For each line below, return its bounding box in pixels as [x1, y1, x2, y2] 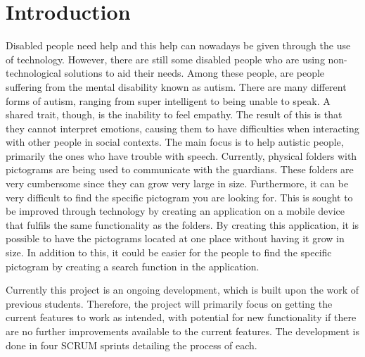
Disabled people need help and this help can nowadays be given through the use [6, 38, 351, 53]
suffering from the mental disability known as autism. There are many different [6, 79, 347, 94]
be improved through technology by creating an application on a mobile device [6, 203, 345, 218]
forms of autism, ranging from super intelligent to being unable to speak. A [6, 93, 331, 108]
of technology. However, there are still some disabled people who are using [6, 51, 325, 66]
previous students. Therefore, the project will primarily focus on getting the [6, 296, 333, 311]
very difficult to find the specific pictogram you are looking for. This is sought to [6, 189, 353, 204]
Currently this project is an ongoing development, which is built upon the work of [6, 282, 359, 297]
